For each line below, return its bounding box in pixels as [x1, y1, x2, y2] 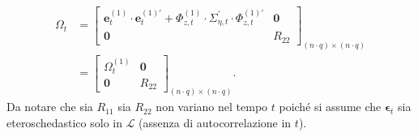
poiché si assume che [279, 98, 382, 115]
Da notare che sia [6, 98, 93, 115]
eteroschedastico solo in [6, 113, 122, 131]
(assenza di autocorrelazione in [139, 113, 292, 131]
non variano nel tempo [156, 98, 268, 115]
